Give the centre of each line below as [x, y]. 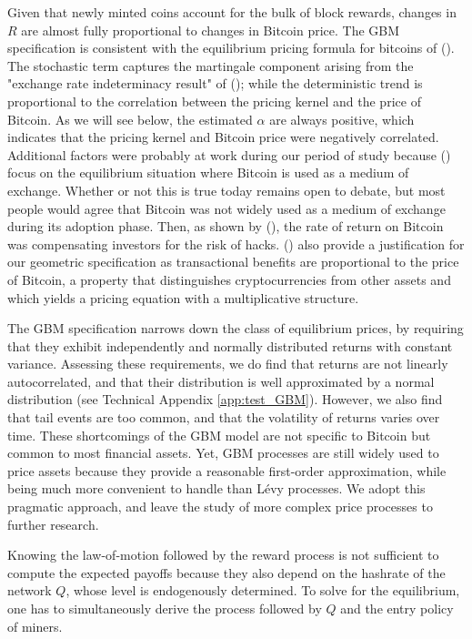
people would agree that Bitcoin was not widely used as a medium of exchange [226, 208]
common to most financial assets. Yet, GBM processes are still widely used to [223, 453]
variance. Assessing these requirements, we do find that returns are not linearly [228, 364]
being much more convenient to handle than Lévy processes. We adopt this [216, 488]
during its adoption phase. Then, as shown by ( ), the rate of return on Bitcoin [226, 226]
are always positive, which [342, 119]
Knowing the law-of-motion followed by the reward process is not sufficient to [223, 555]
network [30, 590]
